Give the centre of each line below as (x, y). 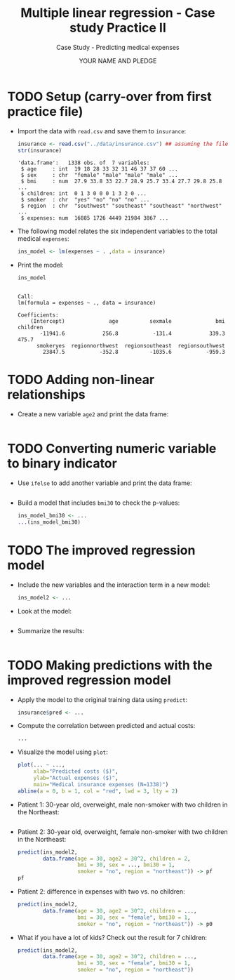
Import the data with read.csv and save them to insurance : (102, 131)
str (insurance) (40, 150)
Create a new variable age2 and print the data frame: (93, 414)
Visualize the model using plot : (63, 752)
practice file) (45, 111)
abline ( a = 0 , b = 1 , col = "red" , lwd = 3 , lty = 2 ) (98, 791)
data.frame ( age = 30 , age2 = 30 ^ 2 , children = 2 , (117, 859)
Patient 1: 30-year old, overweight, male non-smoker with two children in (122, 804)
